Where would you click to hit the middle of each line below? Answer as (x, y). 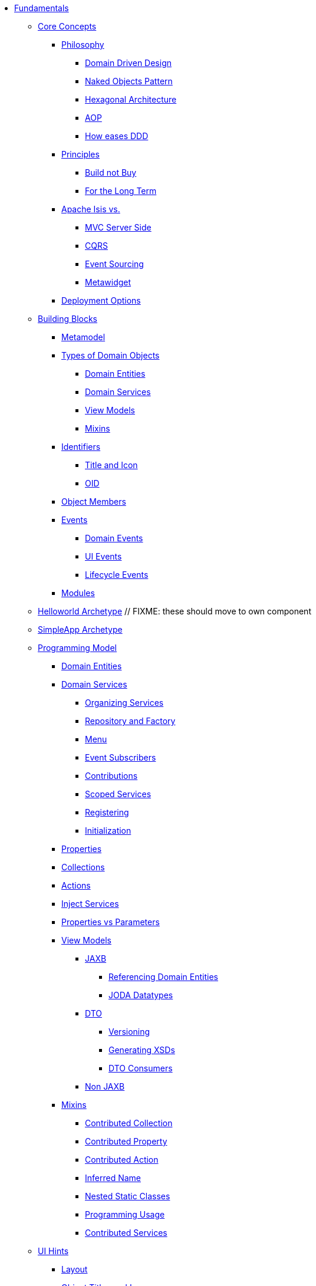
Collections (83, 867)
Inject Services (90, 904)
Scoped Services (118, 794)
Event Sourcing (114, 264)
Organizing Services (124, 703)
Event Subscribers (121, 757)
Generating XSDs (142, 1050)
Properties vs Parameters (111, 922)
